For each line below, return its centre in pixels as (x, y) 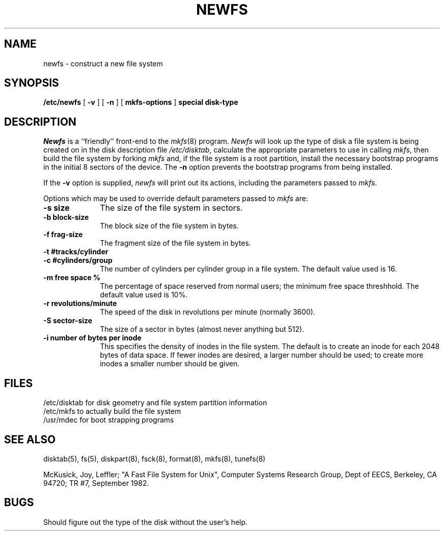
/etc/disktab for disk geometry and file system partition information (155, 403)
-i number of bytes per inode (92, 338)
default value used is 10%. (144, 295)
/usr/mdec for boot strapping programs (108, 420)
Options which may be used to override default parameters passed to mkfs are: (176, 199)
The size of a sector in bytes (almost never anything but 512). (202, 329)
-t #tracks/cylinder (76, 252)
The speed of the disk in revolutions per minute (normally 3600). (208, 312)
